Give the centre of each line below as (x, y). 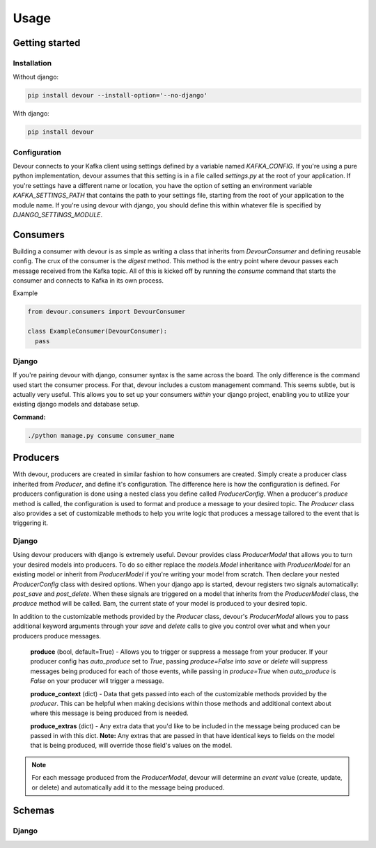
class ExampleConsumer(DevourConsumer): (97, 331)
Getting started (47, 43)
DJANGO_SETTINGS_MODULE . (58, 214)
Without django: (36, 77)
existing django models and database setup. (76, 405)
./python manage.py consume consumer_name (101, 435)
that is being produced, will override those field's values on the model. (131, 746)
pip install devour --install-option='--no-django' (118, 95)
